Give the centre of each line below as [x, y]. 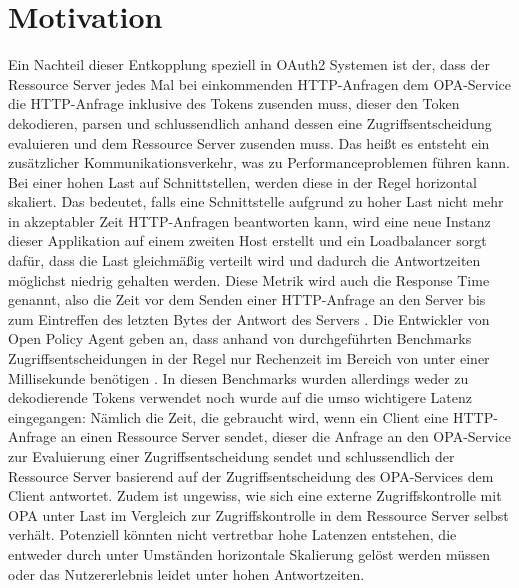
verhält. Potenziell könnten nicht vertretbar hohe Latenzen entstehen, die [232, 534]
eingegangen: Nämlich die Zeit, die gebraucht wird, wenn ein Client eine [228, 416]
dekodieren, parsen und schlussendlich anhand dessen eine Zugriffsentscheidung [250, 122]
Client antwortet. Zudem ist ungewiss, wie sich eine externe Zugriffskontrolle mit [255, 495]
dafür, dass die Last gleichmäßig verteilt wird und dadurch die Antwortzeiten [244, 260]
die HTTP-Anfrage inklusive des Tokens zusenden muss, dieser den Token [234, 103]
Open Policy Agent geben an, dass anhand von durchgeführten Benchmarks [240, 338]
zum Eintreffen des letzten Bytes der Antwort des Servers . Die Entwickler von [249, 318]
